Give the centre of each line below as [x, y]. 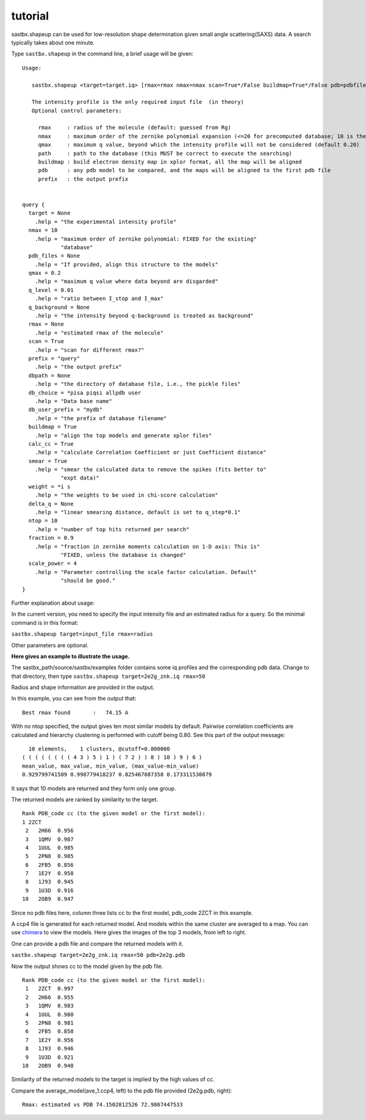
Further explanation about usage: [53, 603]
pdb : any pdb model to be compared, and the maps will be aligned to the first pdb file [185, 170]
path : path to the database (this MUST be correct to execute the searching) [165, 153]
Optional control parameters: [77, 111]
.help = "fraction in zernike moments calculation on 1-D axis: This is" [147, 546]
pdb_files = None [54, 256]
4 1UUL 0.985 [49, 848]
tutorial [30, 16]
